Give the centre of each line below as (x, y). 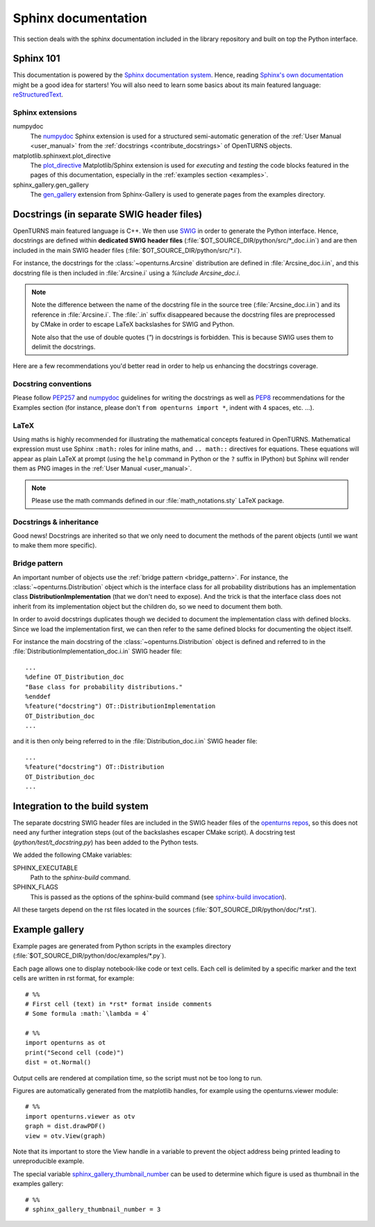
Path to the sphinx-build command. (81, 877)
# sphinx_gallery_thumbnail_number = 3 (93, 1209)
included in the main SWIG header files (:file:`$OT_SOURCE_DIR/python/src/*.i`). (127, 250)
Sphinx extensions (45, 113)
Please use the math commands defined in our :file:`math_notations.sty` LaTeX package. (158, 500)
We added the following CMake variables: (72, 855)
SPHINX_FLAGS (35, 887)
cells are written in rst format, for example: (74, 978)
